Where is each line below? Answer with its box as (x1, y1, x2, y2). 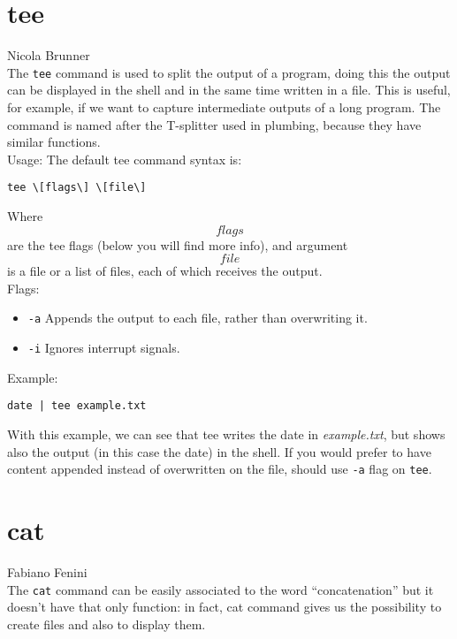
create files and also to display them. (7, 614, 206, 633)
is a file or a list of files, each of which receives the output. (7, 262, 323, 280)
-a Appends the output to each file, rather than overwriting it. (27, 308, 368, 327)
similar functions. (7, 133, 101, 151)
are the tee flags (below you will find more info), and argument (7, 235, 348, 254)
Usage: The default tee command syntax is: (7, 149, 242, 168)
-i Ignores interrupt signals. (27, 339, 180, 357)
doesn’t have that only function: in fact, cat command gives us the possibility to (7, 597, 442, 616)
